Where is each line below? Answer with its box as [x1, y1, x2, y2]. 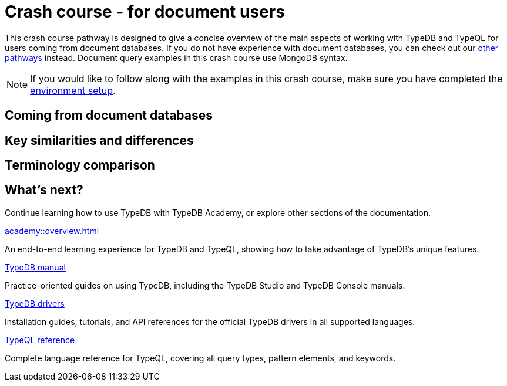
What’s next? [5, 182, 83, 198]
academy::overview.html [5, 225, 99, 236]
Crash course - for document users [5, 2, 285, 22]
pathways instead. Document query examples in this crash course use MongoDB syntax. [5, 52, 348, 63]
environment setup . [30, 84, 116, 96]
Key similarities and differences [5, 133, 194, 148]
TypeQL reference [5, 334, 75, 345]
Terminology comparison [5, 158, 155, 173]
